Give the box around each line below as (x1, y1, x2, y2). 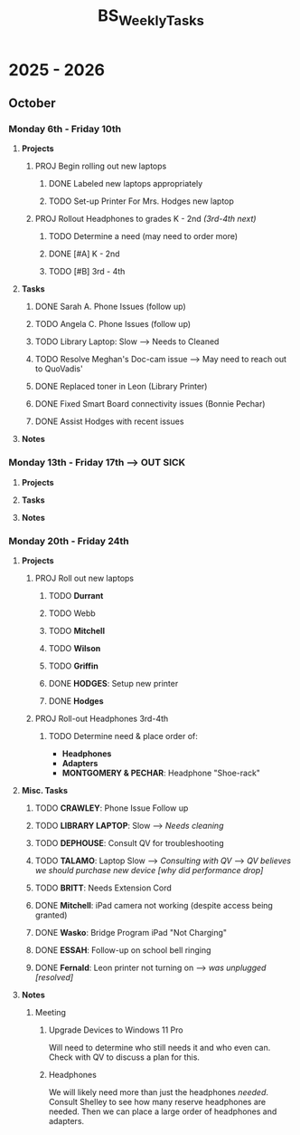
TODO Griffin (48, 660, 98, 671)
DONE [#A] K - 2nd (48, 248, 120, 259)
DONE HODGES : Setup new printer (48, 678, 179, 689)
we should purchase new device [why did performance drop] (34, 865, 264, 876)
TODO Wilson (48, 643, 101, 654)
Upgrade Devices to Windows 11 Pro (48, 1024, 183, 1035)
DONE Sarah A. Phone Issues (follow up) (34, 301, 186, 313)
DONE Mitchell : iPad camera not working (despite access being (34, 900, 273, 911)
